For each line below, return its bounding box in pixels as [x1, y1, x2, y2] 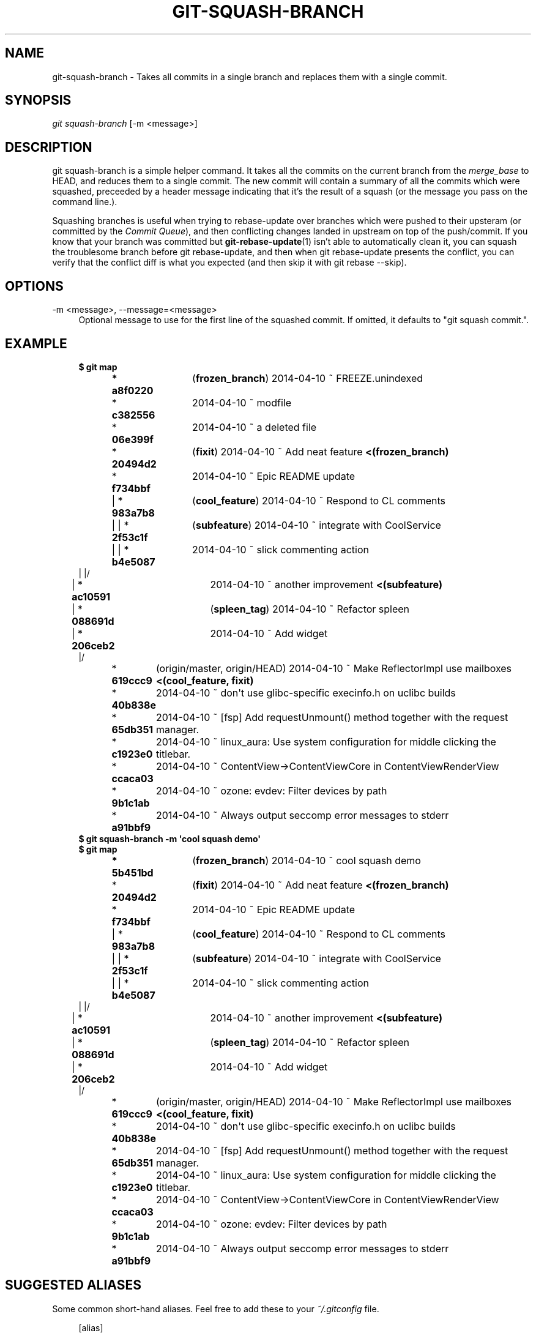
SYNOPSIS [5, 92, 72, 108]
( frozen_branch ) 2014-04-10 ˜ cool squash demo [192, 854, 421, 867]
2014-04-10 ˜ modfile [192, 396, 292, 409]
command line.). [52, 196, 117, 207]
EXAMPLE [5, 335, 67, 351]
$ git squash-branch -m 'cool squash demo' [78, 833, 261, 844]
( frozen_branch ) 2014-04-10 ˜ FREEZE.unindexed [192, 372, 423, 384]
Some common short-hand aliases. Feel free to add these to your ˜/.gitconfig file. [52, 1303, 379, 1314]
